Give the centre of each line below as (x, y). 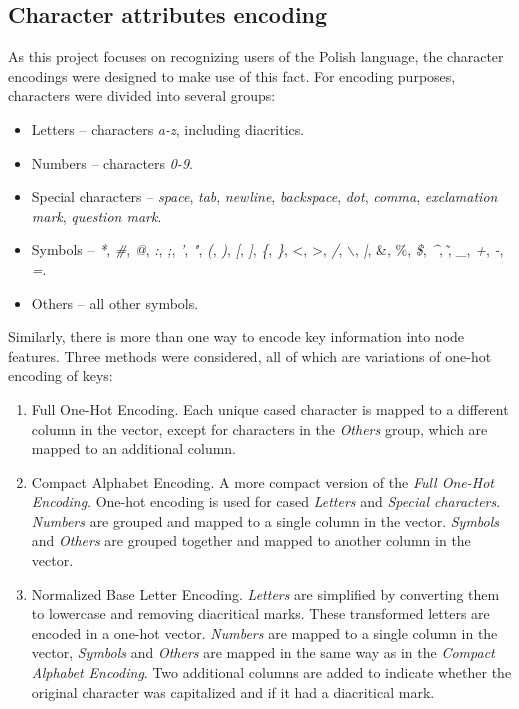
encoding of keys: (60, 375)
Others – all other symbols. (115, 302)
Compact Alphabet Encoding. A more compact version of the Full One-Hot (262, 481)
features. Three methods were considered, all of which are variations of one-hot (250, 355)
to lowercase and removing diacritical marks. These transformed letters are (260, 613)
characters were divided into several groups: (142, 95)
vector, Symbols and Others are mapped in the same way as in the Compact (263, 652)
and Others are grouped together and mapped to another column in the (251, 540)
